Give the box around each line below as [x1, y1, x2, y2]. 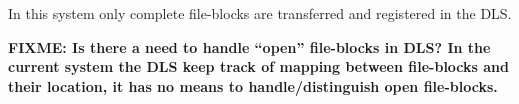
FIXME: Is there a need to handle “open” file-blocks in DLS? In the [8, 36, 491, 57]
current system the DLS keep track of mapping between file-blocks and [8, 56, 509, 77]
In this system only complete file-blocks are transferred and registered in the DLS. [8, 3, 512, 23]
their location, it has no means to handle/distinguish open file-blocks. [8, 75, 498, 96]
